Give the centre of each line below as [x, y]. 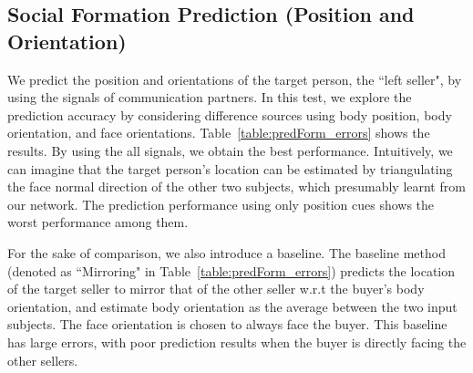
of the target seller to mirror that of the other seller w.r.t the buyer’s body [216, 289]
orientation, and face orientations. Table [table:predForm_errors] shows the [219, 133]
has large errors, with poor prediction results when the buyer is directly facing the [237, 342]
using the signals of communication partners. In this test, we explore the [210, 97]
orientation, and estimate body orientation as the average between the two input [232, 306]
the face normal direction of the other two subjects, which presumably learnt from [236, 186]
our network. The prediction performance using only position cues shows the [221, 204]
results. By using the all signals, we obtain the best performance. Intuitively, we [230, 150]
